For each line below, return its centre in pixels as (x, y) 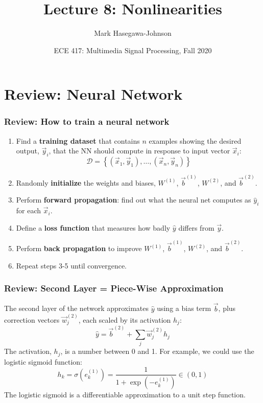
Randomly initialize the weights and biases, (86, 182)
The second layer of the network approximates (76, 308)
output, (28, 151)
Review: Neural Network (93, 94)
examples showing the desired (195, 140)
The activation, (28, 351)
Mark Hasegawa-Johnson (133, 33)
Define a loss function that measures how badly (93, 227)
